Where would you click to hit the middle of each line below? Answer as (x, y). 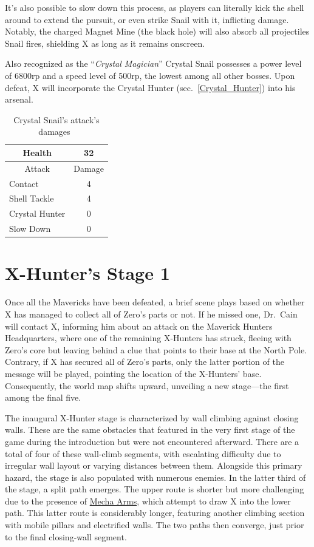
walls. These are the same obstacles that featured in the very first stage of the (150, 430)
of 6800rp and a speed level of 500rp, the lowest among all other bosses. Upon (150, 75)
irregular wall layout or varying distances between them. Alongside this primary (154, 465)
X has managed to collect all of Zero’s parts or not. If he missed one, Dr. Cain (151, 314)
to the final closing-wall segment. (66, 536)
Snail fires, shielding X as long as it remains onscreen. (105, 43)
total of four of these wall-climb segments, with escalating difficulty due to (143, 453)
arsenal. (19, 99)
